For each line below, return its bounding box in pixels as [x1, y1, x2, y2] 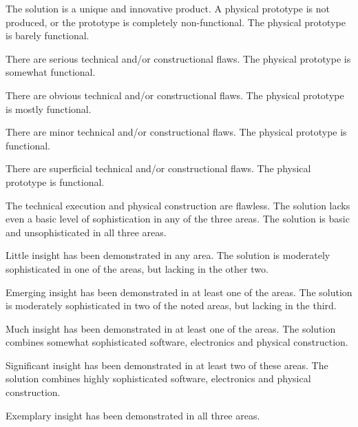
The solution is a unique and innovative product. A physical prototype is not [6, 1, 330, 15]
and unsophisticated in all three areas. [6, 225, 167, 239]
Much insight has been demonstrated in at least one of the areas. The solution [6, 321, 336, 335]
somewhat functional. [6, 65, 96, 79]
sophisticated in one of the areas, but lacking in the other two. [6, 261, 268, 275]
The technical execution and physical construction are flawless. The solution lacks [6, 198, 350, 212]
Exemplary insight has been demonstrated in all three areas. [6, 408, 260, 422]
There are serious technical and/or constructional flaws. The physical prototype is [6, 51, 351, 65]
